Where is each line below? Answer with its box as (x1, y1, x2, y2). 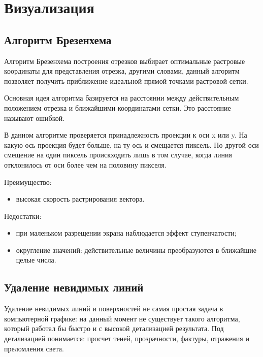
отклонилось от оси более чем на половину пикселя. (4, 159, 167, 170)
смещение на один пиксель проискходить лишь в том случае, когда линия (4, 149, 232, 160)
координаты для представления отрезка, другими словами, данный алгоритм (4, 66, 240, 76)
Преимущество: (4, 176, 52, 187)
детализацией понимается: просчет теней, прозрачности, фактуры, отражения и (4, 333, 249, 344)
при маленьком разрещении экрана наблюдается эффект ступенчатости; (16, 228, 237, 238)
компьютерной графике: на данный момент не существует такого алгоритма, (4, 313, 240, 323)
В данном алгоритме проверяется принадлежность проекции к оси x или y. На (4, 129, 247, 140)
